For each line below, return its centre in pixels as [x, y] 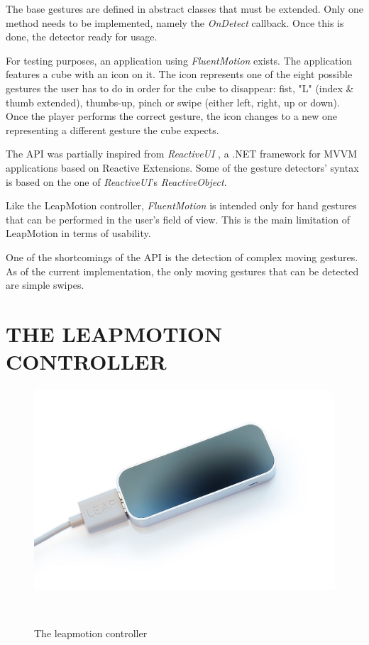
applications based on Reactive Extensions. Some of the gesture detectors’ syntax [182, 167]
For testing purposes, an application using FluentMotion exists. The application [179, 60]
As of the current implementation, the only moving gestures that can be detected [182, 271]
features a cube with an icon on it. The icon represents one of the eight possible [179, 74]
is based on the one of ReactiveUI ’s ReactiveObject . [116, 181]
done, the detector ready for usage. [82, 37]
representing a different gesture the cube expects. [112, 129]
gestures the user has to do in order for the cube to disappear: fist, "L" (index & [180, 88]
